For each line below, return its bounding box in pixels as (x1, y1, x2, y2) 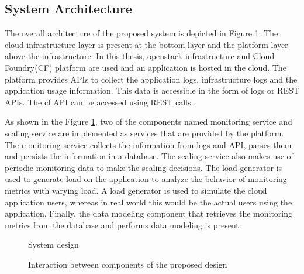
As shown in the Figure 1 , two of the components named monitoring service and (5, 115, 292, 128)
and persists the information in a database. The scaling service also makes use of (5, 150, 293, 162)
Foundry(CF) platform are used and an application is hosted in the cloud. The (5, 61, 286, 73)
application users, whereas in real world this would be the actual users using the (5, 196, 292, 208)
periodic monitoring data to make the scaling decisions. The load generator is (5, 161, 282, 173)
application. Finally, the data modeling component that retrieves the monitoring (5, 207, 292, 220)
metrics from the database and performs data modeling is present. (5, 218, 241, 231)
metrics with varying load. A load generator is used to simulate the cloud (5, 184, 267, 196)
